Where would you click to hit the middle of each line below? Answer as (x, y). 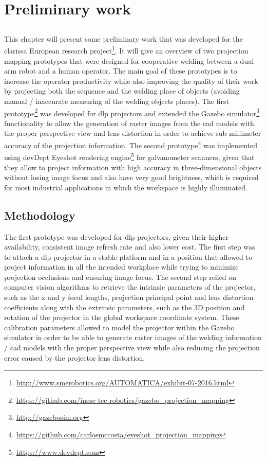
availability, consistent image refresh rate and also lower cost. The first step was (130, 247)
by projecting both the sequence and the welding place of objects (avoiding (122, 91)
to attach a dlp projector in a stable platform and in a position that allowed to (128, 256)
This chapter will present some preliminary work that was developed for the (123, 38)
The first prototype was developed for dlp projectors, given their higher (116, 236)
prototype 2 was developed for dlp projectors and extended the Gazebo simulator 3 (132, 112)
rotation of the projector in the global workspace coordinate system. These (122, 317)
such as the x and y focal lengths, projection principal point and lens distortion (129, 297)
